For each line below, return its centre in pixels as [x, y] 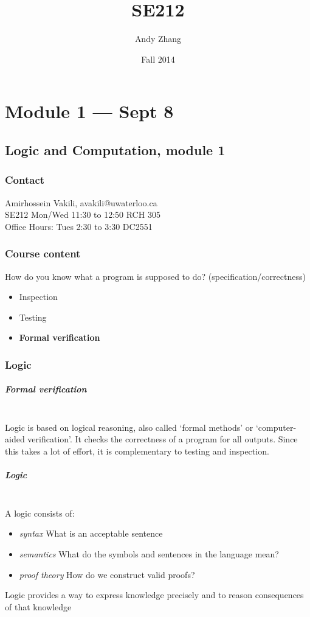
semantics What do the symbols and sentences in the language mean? [149, 554]
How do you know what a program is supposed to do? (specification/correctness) [155, 276]
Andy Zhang [158, 39]
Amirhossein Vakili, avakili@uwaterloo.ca [81, 202]
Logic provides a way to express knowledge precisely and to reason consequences [154, 595]
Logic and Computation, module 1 [115, 149]
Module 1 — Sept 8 [89, 111]
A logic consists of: [40, 513]
